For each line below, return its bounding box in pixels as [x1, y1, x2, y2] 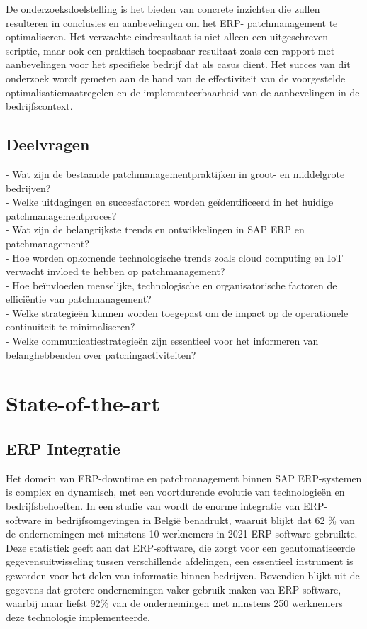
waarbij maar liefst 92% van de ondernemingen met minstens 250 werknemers [6, 596, 343, 611]
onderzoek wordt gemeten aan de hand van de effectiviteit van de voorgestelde [6, 70, 346, 85]
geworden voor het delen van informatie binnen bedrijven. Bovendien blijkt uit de [6, 568, 360, 582]
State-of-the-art [6, 389, 161, 418]
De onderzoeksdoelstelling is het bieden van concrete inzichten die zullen [6, 1, 320, 16]
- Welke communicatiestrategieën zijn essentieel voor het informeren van [6, 333, 319, 348]
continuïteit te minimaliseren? [6, 319, 135, 334]
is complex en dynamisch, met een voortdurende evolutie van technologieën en [6, 484, 345, 499]
